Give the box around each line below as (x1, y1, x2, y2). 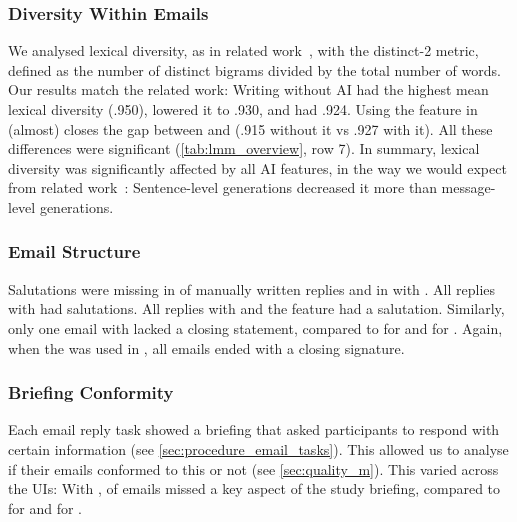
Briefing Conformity (8, 380, 174, 405)
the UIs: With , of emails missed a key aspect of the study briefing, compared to (8, 478, 501, 499)
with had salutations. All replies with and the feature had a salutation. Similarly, (8, 298, 505, 319)
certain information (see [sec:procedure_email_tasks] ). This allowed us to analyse (8, 438, 509, 459)
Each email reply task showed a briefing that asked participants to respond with (8, 419, 500, 440)
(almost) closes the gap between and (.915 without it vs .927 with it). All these (8, 118, 493, 139)
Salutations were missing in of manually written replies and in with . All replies (8, 278, 496, 299)
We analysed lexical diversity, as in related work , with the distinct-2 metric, (8, 40, 479, 61)
